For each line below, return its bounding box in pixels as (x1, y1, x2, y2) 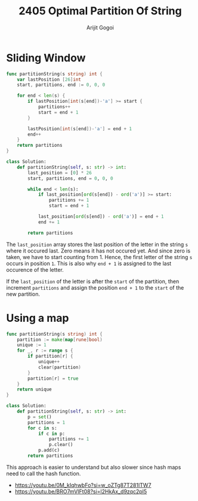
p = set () (27, 414, 52, 420)
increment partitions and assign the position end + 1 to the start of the (6, 284, 184, 291)
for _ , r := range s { (17, 348, 73, 354)
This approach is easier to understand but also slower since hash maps (6, 463, 181, 471)
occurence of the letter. (6, 266, 64, 273)
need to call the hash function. (6, 470, 81, 477)
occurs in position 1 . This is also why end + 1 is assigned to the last (6, 260, 172, 267)
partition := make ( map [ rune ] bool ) (17, 336, 103, 343)
